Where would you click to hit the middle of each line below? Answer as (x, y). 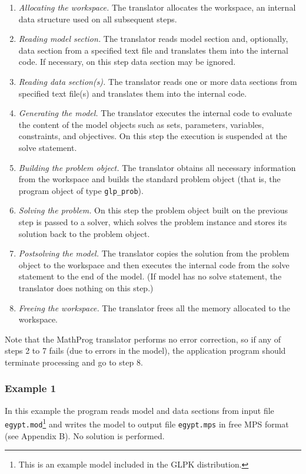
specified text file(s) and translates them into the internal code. (133, 93)
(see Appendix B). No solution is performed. (85, 435)
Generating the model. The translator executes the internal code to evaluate (155, 113)
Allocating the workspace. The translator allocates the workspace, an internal (157, 7)
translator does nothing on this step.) (86, 287)
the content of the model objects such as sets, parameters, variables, (141, 124)
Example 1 (31, 388)
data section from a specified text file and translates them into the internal (153, 50)
